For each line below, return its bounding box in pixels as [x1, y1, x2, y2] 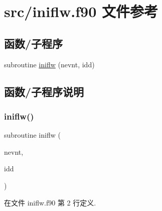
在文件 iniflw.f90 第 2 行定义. [4, 197, 96, 207]
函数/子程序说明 [4, 83, 84, 99]
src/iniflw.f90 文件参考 [4, 1, 158, 22]
